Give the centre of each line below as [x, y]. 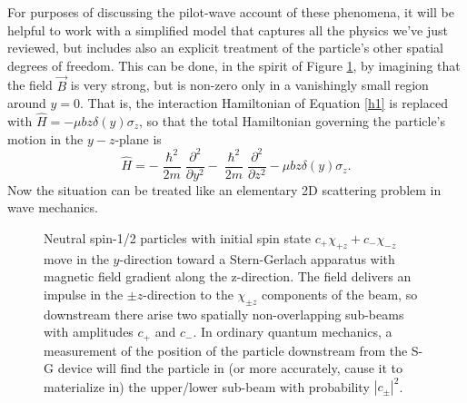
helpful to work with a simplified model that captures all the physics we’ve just [228, 29]
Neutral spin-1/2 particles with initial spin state [178, 237]
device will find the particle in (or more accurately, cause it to [230, 368]
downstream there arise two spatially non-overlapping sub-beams [224, 314]
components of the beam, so [339, 294]
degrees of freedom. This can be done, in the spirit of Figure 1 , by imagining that [234, 65]
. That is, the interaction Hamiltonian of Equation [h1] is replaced [264, 103]
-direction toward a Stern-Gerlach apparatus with [257, 258]
